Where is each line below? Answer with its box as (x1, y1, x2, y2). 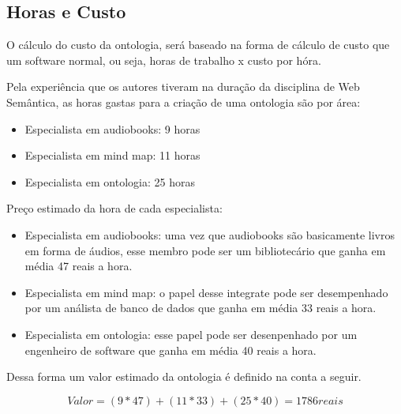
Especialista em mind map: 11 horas (24, 147, 200, 164)
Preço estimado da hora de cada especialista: (6, 200, 223, 216)
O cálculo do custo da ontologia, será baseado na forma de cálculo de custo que (6, 36, 390, 53)
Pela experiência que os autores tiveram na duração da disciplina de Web (6, 78, 360, 95)
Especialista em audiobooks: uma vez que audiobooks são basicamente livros (24, 226, 395, 243)
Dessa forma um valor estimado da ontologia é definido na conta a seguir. (6, 368, 362, 385)
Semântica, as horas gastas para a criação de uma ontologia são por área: (6, 93, 361, 110)
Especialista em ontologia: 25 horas (24, 173, 195, 190)
